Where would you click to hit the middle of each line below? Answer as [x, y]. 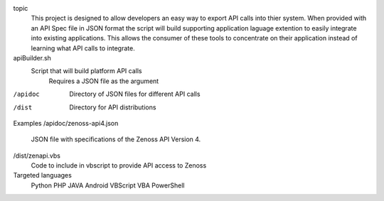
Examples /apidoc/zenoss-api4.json [66, 123]
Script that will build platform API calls [86, 71]
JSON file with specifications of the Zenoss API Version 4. [116, 139]
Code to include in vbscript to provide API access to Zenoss [119, 165]
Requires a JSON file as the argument [104, 81]
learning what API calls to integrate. [83, 48]
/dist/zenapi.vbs [37, 156]
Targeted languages [43, 175]
